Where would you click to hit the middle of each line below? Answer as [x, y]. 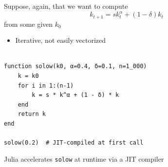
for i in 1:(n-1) [46, 85]
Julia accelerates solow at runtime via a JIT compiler [84, 158]
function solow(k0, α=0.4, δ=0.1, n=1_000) [75, 66]
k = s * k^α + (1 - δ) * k [75, 95]
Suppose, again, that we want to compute [66, 6]
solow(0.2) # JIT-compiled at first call [74, 143]
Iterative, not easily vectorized [61, 40]
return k [32, 114]
